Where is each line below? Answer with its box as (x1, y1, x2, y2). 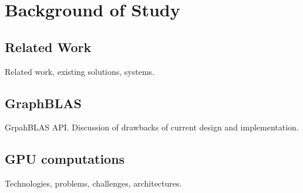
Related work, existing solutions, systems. (5, 65, 155, 77)
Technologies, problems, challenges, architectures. (5, 177, 182, 189)
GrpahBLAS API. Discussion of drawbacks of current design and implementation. (5, 121, 299, 133)
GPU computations (5, 150, 125, 168)
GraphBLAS (5, 94, 82, 112)
